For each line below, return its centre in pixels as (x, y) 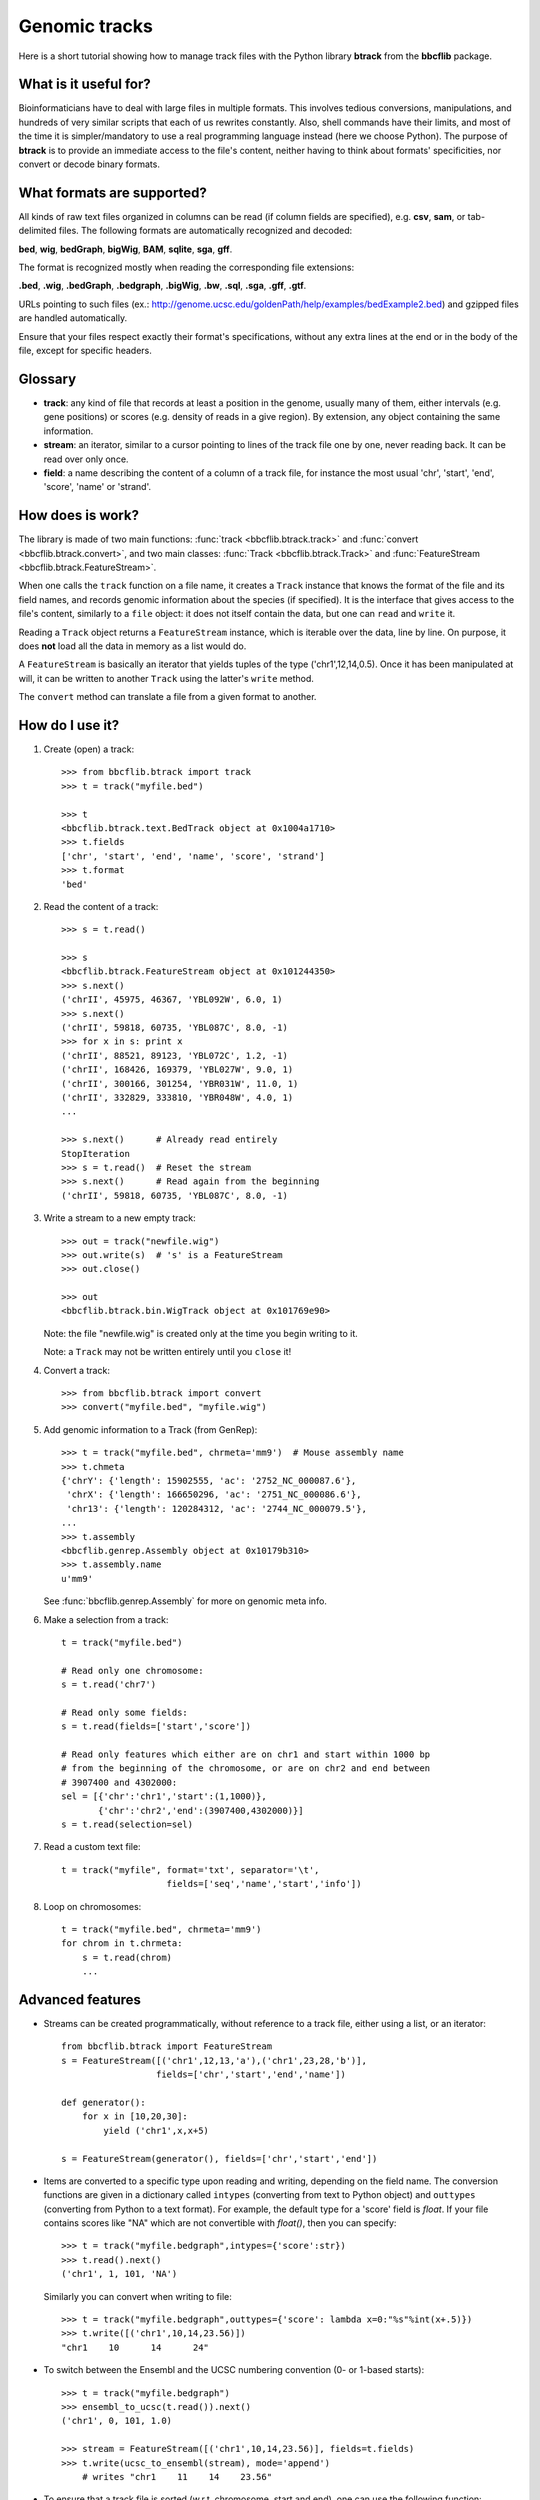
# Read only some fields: (125, 1712)
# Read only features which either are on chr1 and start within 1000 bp (246, 1754)
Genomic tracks (86, 26)
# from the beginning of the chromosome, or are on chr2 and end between (246, 1768)
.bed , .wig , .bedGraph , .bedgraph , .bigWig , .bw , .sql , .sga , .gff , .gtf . (162, 286)
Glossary (47, 378)
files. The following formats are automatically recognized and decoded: (205, 231)
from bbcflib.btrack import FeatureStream (167, 2046)
